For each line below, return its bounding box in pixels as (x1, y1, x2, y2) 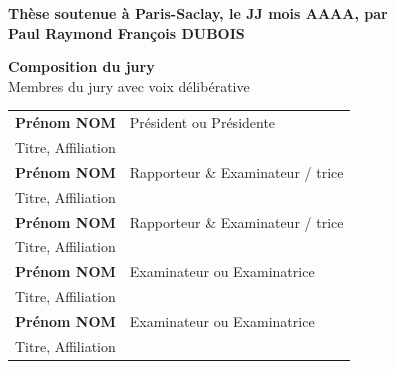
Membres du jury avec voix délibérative (8, 75, 250, 96)
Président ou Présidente (129, 112, 276, 133)
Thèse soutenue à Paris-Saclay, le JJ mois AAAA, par (8, 3, 388, 23)
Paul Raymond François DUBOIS (8, 22, 245, 43)
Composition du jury (8, 56, 155, 77)
